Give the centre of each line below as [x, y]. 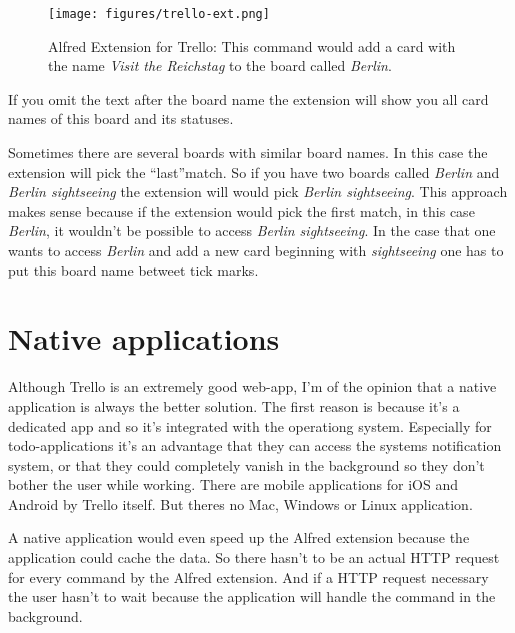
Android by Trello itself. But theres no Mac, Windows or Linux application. [240, 503]
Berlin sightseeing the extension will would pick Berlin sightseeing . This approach [258, 191]
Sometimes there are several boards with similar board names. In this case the [248, 152]
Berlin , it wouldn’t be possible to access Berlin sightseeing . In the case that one [252, 230]
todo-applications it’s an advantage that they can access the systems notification [255, 445]
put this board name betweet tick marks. [133, 269]
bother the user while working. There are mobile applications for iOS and [233, 484]
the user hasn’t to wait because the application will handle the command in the [252, 596]
